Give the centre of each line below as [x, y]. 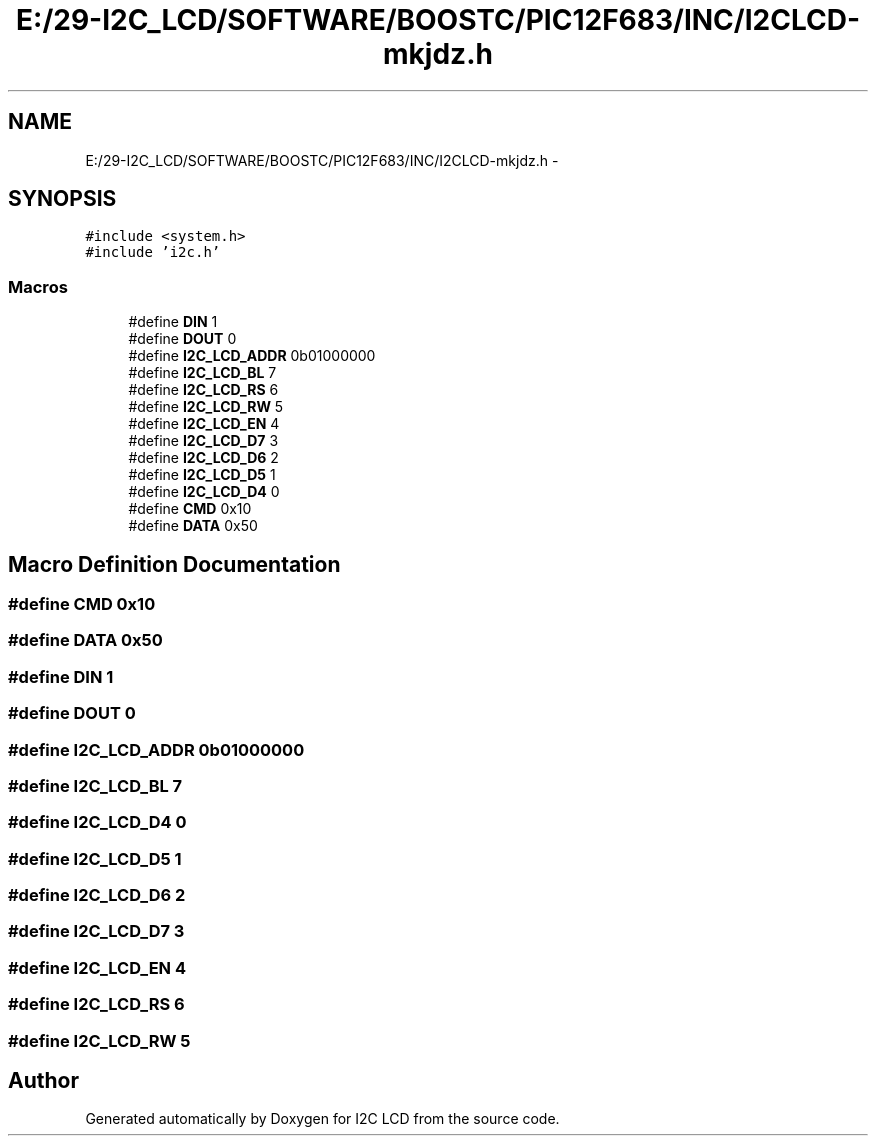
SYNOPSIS [62, 199]
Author [43, 1080]
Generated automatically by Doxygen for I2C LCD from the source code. [322, 1119]
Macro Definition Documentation [174, 564]
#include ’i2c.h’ [153, 252]
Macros [38, 286]
